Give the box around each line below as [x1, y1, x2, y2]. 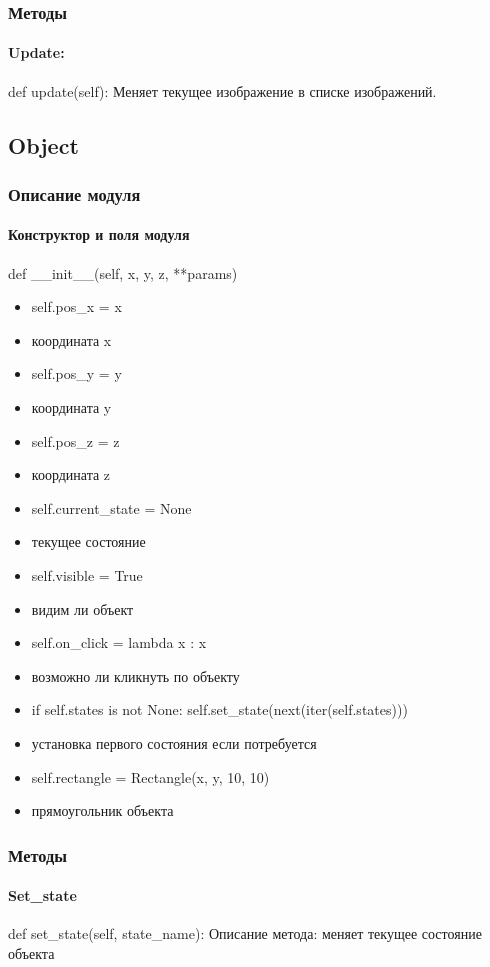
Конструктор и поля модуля [8, 224, 190, 245]
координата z [31, 464, 111, 485]
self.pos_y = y [31, 363, 122, 384]
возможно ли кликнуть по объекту [31, 665, 240, 686]
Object [8, 129, 79, 160]
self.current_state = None [31, 497, 192, 518]
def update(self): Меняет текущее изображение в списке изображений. [8, 80, 437, 101]
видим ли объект [31, 598, 134, 619]
